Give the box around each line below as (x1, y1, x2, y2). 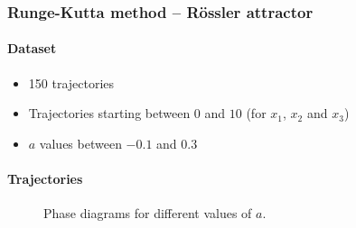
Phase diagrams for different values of (43, 204, 252, 223)
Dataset (7, 39, 57, 58)
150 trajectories (28, 73, 115, 92)
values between (39, 133, 122, 152)
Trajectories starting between (28, 104, 191, 123)
